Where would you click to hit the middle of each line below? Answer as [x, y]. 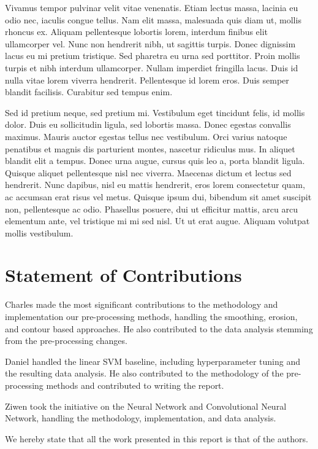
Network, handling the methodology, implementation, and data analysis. [141, 418]
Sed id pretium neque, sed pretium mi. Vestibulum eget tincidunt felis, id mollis [155, 112]
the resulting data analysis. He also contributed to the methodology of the [144, 373]
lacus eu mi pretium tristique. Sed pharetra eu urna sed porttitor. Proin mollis [153, 56]
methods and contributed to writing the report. [135, 385]
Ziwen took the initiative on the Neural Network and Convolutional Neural [146, 406]
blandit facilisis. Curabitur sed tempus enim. [89, 92]
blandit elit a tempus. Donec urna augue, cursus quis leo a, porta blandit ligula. [155, 161]
